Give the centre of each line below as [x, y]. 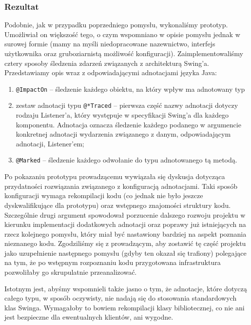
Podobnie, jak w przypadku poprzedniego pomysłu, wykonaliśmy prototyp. [116, 25]
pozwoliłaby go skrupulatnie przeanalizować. [71, 272]
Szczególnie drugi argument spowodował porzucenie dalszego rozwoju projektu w [125, 214]
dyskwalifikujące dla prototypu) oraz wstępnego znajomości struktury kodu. [118, 205]
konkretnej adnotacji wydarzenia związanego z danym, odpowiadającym [123, 134]
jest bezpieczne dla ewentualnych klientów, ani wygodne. [89, 317]
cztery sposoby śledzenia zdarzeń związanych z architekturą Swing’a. [107, 63]
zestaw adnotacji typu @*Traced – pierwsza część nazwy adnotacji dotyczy [127, 105]
